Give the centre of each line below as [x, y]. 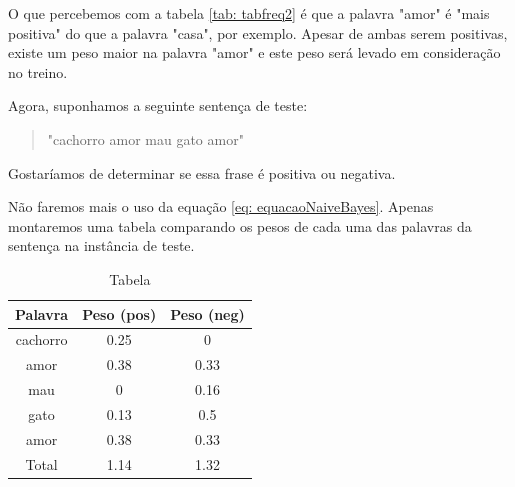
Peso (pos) [119, 313]
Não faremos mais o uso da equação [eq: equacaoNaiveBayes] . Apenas [221, 206]
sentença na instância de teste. [101, 245]
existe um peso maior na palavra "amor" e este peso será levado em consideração [254, 52]
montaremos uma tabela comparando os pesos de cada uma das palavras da [240, 225]
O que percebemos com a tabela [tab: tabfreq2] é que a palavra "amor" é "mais [249, 13]
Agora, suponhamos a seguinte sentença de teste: [158, 105]
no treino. [38, 71]
